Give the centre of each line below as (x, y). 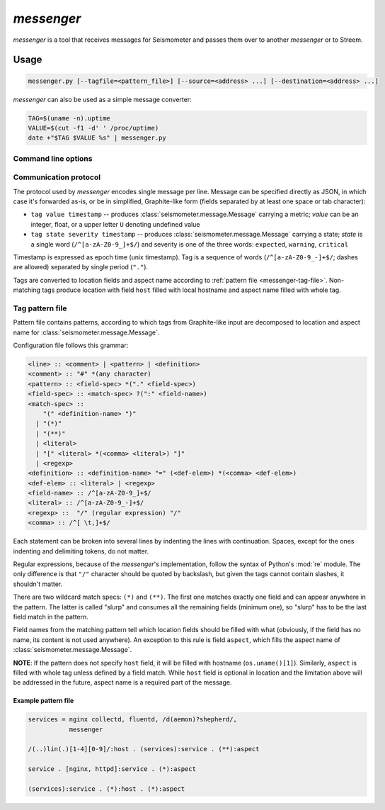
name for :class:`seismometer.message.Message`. (86, 332)
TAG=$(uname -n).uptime (69, 118)
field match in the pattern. (51, 617)
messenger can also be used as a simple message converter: (102, 99)
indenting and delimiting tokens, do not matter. (81, 551)
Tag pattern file (40, 308)
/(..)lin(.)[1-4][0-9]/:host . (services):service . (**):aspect (144, 749)
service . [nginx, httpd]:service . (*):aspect (112, 769)
